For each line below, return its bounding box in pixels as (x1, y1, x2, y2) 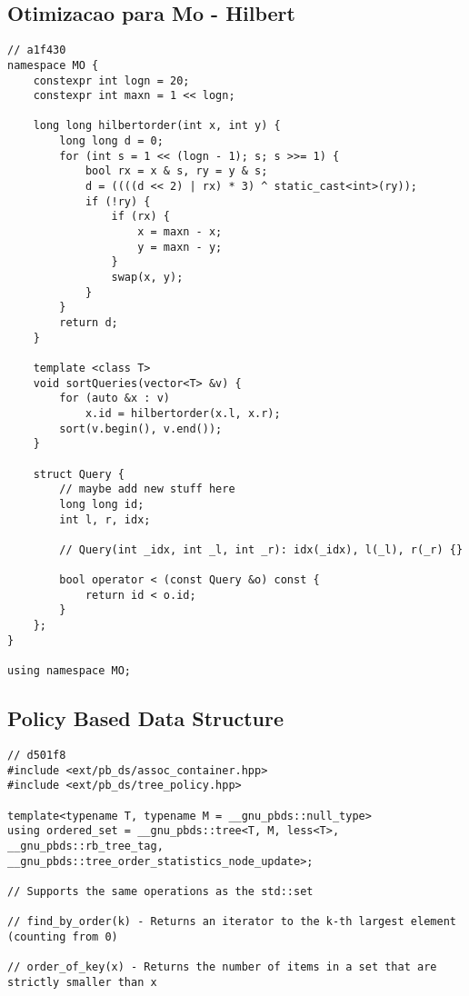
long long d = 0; (59, 134, 164, 148)
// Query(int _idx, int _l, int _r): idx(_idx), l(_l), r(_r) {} (59, 543, 464, 556)
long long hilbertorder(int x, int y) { (33, 119, 281, 133)
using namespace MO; (7, 664, 132, 678)
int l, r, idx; (59, 513, 151, 526)
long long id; (59, 497, 145, 511)
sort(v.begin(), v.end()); (59, 422, 223, 435)
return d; (59, 316, 118, 330)
